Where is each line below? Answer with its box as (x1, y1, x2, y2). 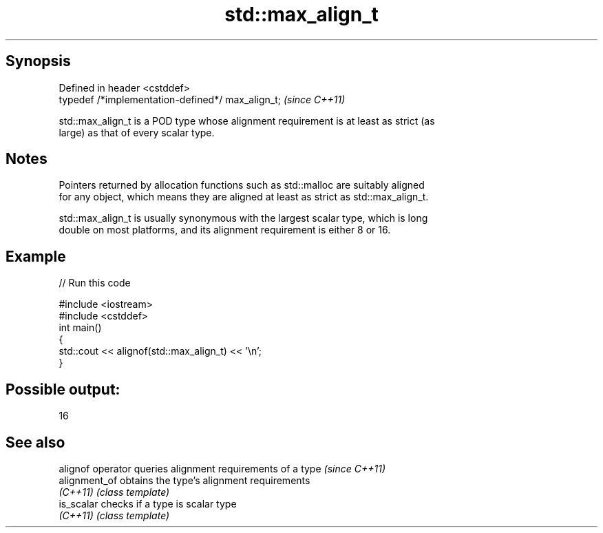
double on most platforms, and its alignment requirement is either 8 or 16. (59, 224, 391, 236)
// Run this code (59, 277, 131, 289)
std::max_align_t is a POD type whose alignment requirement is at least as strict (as (59, 114, 435, 127)
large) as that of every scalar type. (59, 126, 215, 138)
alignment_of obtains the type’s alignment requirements (59, 474, 310, 486)
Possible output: (6, 380, 120, 398)
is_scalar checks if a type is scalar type (59, 497, 237, 510)
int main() (59, 322, 102, 334)
